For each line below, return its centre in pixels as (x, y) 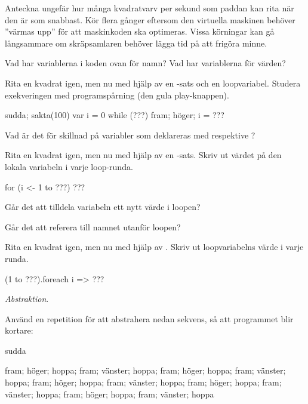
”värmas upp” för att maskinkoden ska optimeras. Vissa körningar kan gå (140, 31)
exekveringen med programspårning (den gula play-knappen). (117, 95)
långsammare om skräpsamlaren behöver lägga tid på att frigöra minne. (136, 43)
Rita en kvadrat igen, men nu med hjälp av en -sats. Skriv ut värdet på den (143, 155)
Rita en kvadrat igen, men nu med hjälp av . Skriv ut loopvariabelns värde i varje (154, 247)
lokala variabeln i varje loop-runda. (69, 166)
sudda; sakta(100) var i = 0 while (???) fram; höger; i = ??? (115, 115)
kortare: (19, 330)
